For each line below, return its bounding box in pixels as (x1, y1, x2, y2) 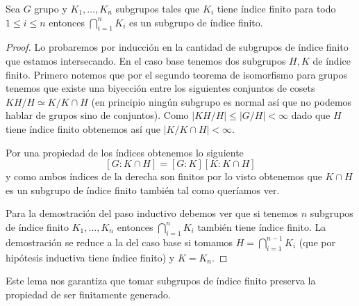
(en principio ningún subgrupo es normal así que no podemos (91, 94, 352, 108)
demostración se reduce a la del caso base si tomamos (6, 234, 233, 249)
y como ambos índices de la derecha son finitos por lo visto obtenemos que (6, 169, 322, 184)
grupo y (34, 1, 67, 15)
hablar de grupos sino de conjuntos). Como (6, 108, 189, 122)
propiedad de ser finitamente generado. (6, 287, 171, 301)
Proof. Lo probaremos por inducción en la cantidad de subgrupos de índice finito (6, 40, 349, 54)
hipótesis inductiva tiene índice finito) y (6, 250, 175, 264)
